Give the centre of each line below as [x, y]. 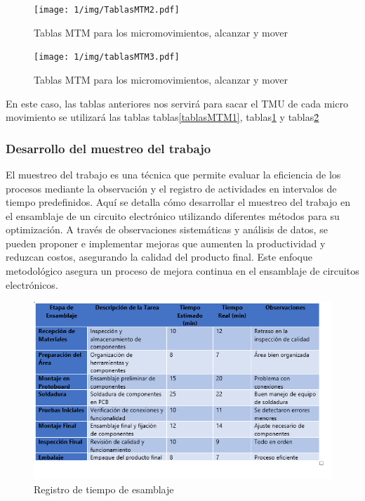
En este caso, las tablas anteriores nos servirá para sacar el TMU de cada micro [177, 103]
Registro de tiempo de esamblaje [104, 489]
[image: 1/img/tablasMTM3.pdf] [107, 57]
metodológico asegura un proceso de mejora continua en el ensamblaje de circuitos [182, 271]
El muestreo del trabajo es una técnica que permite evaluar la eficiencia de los [173, 174]
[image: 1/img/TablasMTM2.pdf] [107, 10]
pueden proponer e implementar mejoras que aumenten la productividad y [166, 243]
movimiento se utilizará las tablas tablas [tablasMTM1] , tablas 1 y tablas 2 [162, 117]
